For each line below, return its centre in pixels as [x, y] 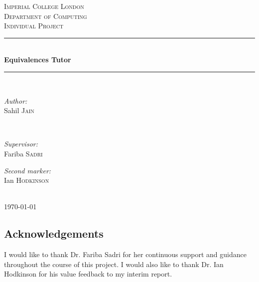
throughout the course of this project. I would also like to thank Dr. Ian [114, 264]
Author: [16, 100]
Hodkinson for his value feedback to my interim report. [88, 274]
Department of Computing [46, 16]
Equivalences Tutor [38, 60]
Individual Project [34, 26]
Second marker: [28, 170]
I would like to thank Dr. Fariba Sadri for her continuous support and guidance [125, 254]
